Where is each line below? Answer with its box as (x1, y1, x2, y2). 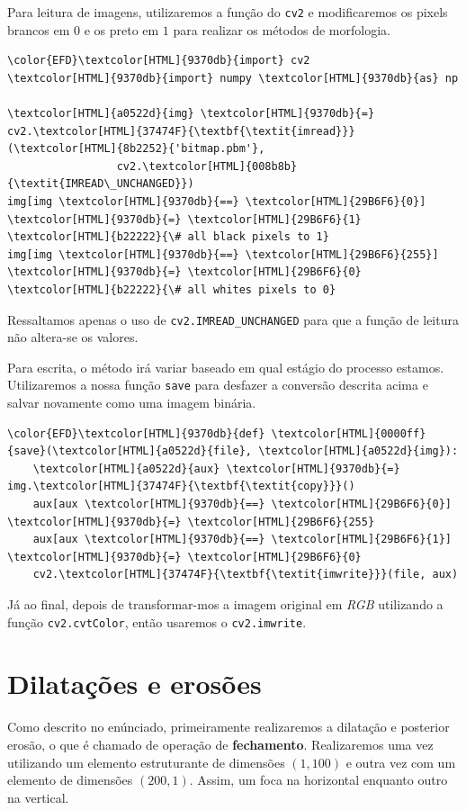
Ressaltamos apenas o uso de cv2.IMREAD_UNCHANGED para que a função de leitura (7, 310, 459, 328)
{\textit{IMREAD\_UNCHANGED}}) (7, 177, 194, 191)
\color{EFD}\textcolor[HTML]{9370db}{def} (7, 427, 265, 440)
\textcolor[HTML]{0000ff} (271, 427, 426, 440)
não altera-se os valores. (7, 328, 139, 346)
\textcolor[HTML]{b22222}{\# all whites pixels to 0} (7, 283, 336, 296)
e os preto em (84, 20, 159, 39)
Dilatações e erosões (7, 665, 262, 702)
